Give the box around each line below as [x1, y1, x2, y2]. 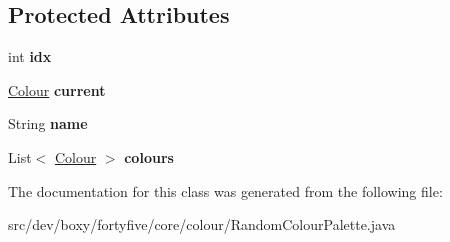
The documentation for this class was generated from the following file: [8, 180, 443, 201]
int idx [8, 46, 52, 67]
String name [8, 113, 88, 134]
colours [124, 146, 174, 167]
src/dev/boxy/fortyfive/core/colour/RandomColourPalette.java [8, 214, 396, 235]
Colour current [8, 79, 106, 100]
